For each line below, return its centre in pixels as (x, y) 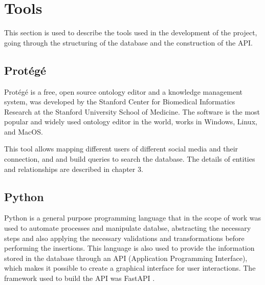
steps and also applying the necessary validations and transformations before (124, 238)
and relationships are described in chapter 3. (74, 169)
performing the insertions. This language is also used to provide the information (129, 248)
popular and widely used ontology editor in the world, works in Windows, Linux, (131, 122)
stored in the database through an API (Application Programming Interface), (126, 258)
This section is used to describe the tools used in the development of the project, (131, 32)
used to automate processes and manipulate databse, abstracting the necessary (128, 228)
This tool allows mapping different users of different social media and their (121, 149)
